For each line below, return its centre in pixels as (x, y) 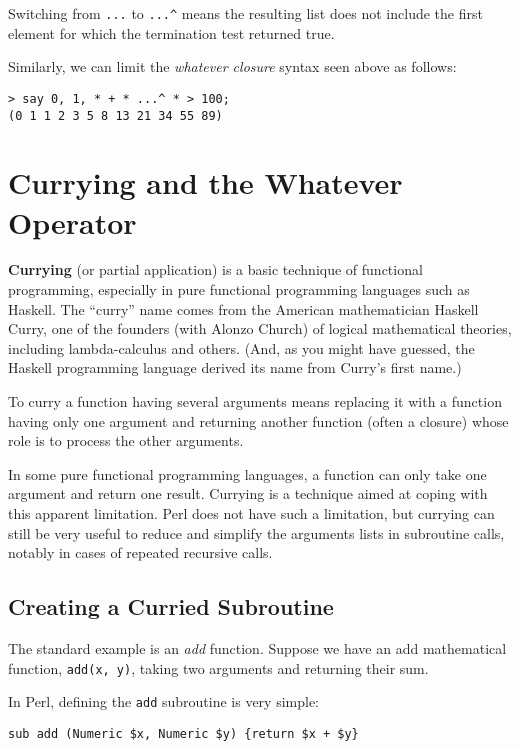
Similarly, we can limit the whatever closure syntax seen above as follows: (232, 66)
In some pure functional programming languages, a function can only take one (247, 473)
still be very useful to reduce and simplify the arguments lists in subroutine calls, (256, 532)
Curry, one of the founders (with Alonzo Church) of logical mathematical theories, (260, 328)
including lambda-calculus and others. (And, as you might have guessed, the (241, 347)
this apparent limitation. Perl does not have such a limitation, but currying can (251, 513)
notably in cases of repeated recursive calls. (140, 552)
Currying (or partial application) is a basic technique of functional (215, 269)
